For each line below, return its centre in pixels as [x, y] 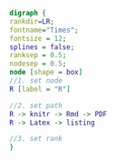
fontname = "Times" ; [44, 30]
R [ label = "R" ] [40, 89]
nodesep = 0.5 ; [38, 64]
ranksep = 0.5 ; [38, 55]
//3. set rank [36, 139]
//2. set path [36, 105]
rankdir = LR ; [32, 21]
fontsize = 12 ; [38, 38]
